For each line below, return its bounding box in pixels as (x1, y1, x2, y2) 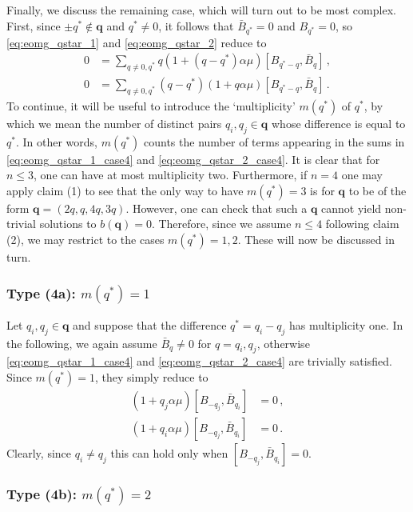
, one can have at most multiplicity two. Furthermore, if (34, 166, 308, 183)
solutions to (39, 215, 97, 232)
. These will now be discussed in (237, 231, 395, 248)
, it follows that (158, 17, 234, 34)
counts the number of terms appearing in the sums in (144, 133, 405, 150)
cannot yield (321, 199, 382, 216)
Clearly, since (6, 445, 72, 462)
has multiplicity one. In (288, 316, 403, 333)
